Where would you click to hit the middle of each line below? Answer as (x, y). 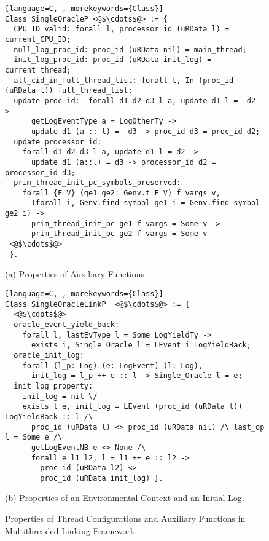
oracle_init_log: (49, 355)
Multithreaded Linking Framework (70, 530)
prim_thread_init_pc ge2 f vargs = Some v (119, 234)
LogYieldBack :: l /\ (49, 417)
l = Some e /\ (34, 437)
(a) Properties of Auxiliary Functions (75, 274)
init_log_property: (53, 386)
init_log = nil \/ (60, 396)
